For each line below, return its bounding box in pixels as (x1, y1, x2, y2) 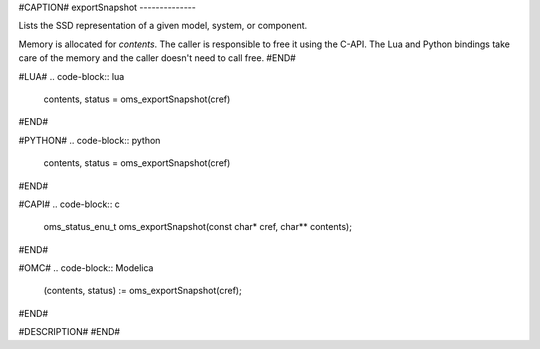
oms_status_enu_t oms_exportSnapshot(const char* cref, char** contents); (43, 221, 352, 233)
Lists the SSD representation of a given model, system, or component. (18, 20, 308, 32)
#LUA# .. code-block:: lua (18, 70, 125, 82)
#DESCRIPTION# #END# (18, 326, 120, 338)
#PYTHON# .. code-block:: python (18, 134, 161, 146)
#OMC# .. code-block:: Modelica (18, 262, 154, 274)
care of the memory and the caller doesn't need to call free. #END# (18, 52, 297, 64)
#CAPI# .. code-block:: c (18, 198, 120, 210)
